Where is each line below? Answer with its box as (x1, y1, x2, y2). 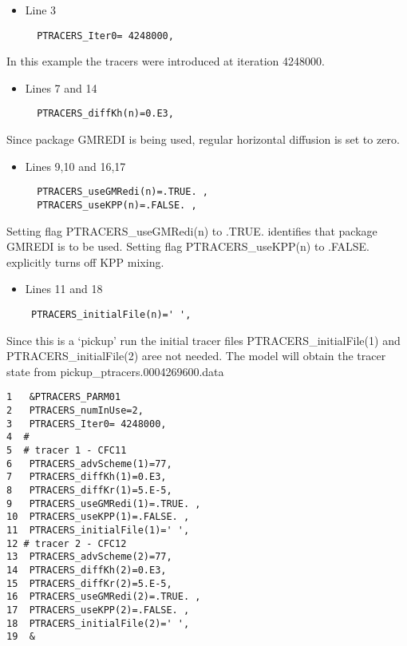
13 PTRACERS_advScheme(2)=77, (6, 551, 172, 563)
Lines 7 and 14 (25, 79, 97, 96)
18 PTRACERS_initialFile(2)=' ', (6, 617, 190, 629)
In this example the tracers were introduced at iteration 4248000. (6, 53, 325, 69)
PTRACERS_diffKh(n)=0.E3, (37, 108, 174, 120)
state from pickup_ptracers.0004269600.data (6, 363, 224, 379)
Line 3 (25, 2, 57, 18)
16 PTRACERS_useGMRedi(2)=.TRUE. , (6, 591, 201, 603)
